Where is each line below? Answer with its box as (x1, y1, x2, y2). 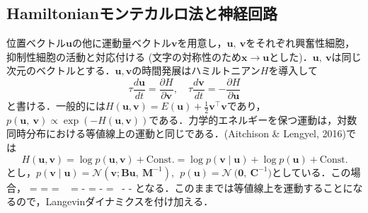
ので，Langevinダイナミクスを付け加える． (16, 194, 214, 209)
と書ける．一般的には (6, 98, 105, 113)
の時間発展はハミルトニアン (132, 63, 260, 78)
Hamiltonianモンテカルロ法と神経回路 (6, 2, 277, 24)
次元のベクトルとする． (6, 63, 115, 78)
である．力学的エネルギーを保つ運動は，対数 (149, 112, 357, 127)
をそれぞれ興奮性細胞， (246, 35, 355, 50)
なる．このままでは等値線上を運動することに (144, 180, 353, 195)
